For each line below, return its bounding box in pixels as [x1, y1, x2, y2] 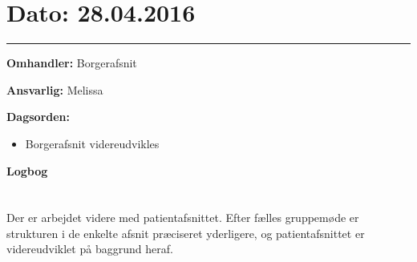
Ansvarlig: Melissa [6, 81, 103, 98]
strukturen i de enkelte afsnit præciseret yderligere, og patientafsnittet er [6, 224, 365, 241]
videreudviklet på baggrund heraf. [6, 240, 173, 257]
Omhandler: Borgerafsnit [6, 54, 137, 71]
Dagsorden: [6, 108, 71, 125]
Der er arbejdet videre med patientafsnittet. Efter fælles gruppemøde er [6, 209, 359, 226]
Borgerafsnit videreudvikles [25, 135, 160, 151]
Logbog [6, 162, 48, 179]
